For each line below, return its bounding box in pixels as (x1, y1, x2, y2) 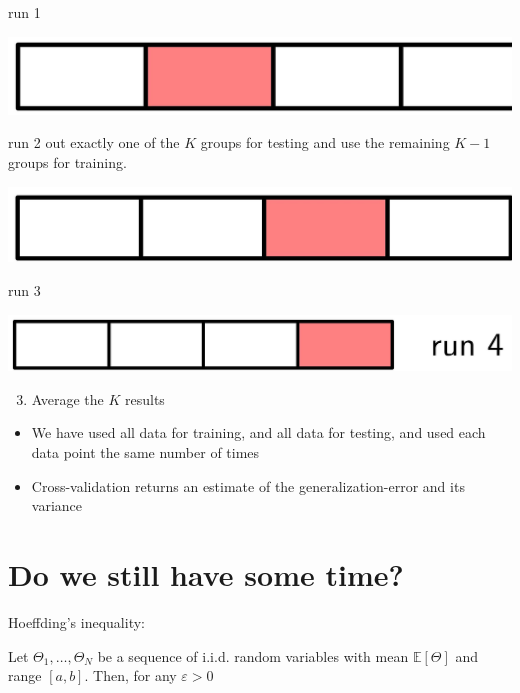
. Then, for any (84, 665, 177, 686)
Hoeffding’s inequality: (8, 611, 145, 632)
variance (31, 495, 83, 516)
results (124, 388, 165, 409)
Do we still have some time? (8, 554, 404, 595)
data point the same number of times (31, 442, 260, 463)
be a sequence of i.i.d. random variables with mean (97, 645, 409, 666)
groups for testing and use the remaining (200, 132, 450, 153)
